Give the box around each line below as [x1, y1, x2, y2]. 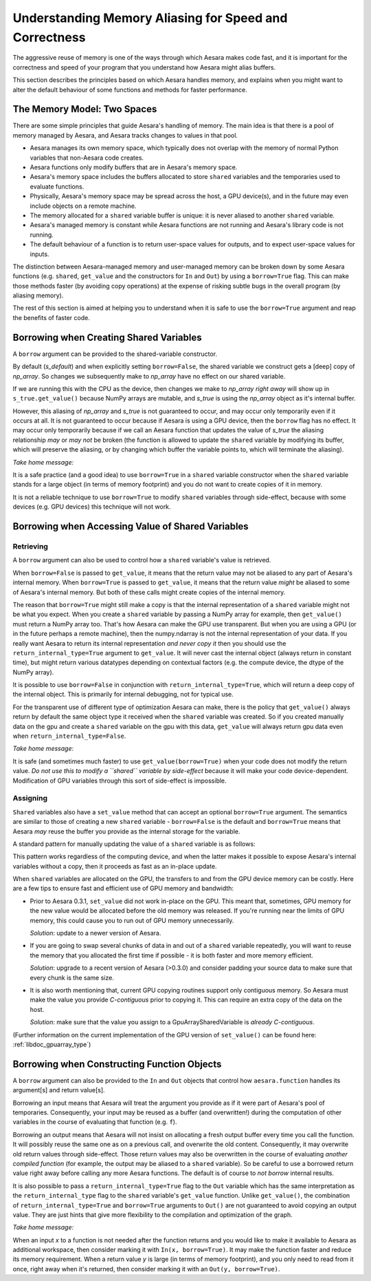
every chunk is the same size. [30, 973, 115, 982]
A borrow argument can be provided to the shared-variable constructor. [12, 350, 218, 358]
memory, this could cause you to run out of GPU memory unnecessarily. [30, 916, 234, 924]
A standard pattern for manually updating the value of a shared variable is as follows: [12, 840, 256, 848]
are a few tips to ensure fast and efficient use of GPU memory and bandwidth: [12, 885, 234, 893]
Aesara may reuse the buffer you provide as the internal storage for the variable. [12, 827, 240, 836]
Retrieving [12, 542, 48, 551]
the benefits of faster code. [12, 313, 91, 321]
